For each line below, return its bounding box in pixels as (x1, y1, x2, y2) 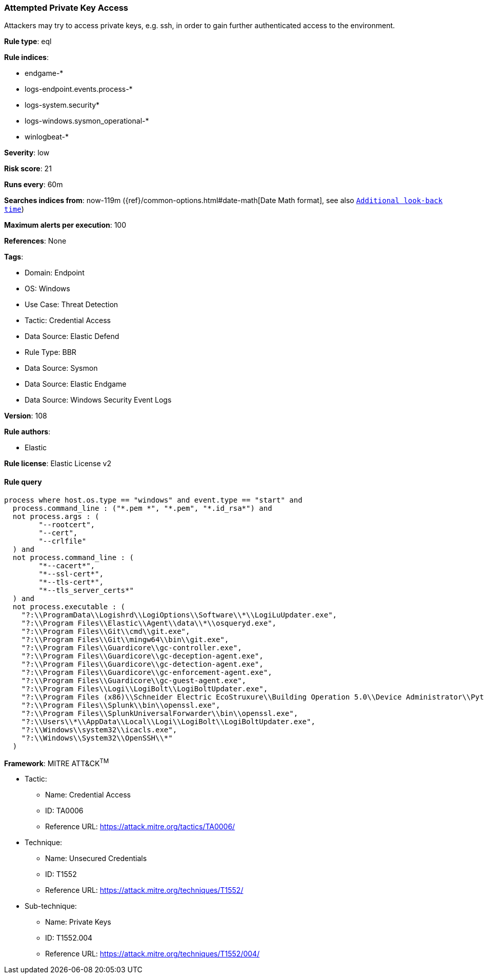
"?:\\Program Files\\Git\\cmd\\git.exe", (21, 627, 190, 635)
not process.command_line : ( (12, 553, 134, 562)
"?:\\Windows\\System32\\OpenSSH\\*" (21, 733, 173, 742)
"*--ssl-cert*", (38, 569, 104, 578)
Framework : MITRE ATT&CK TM (4, 757, 109, 768)
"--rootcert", (38, 520, 95, 529)
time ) (4, 205, 24, 214)
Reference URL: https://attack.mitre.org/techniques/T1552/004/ (45, 949, 260, 959)
